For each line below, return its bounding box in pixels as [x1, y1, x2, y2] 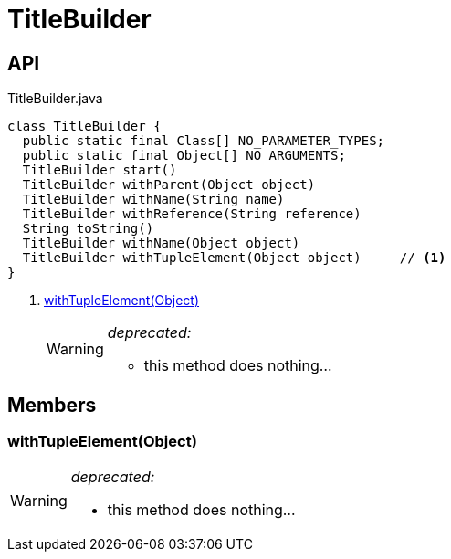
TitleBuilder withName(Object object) [22, 236, 300, 251]
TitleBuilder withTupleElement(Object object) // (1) [22, 250, 446, 266]
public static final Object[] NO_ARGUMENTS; [22, 148, 346, 163]
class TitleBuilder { [7, 119, 162, 134]
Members [7, 393, 97, 417]
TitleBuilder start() [22, 163, 177, 178]
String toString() [22, 221, 154, 237]
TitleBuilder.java [7, 90, 103, 107]
